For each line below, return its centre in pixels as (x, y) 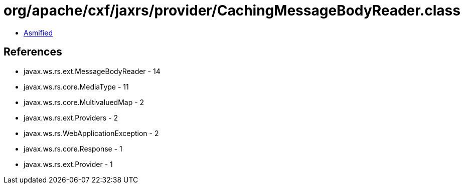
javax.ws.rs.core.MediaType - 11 (76, 86)
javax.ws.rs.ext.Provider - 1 (68, 164)
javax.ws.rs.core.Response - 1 (73, 148)
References (33, 52)
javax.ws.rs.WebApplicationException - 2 (91, 133)
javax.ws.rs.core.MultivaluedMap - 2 (84, 102)
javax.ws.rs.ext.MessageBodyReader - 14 (92, 71)
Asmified (38, 32)
